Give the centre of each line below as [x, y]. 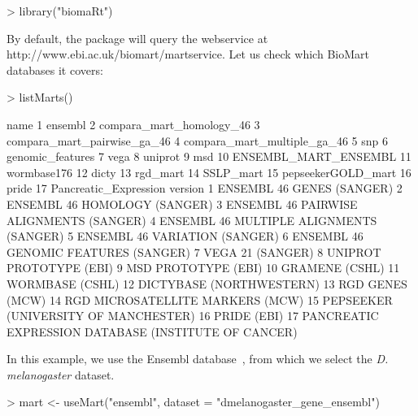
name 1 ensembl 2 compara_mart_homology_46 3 [133, 124]
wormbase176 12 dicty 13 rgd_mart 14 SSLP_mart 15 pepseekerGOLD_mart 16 [209, 172]
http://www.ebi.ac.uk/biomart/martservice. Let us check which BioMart [188, 54]
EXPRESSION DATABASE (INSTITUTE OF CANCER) [152, 331]
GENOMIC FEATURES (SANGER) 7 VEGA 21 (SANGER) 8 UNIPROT [194, 251]
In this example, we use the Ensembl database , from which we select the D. [198, 359]
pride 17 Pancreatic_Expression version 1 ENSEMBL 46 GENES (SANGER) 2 [205, 188]
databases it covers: [55, 69]
